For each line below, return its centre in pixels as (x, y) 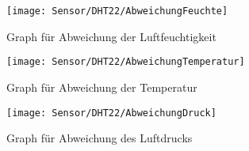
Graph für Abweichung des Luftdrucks (100, 138)
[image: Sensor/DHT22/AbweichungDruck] (111, 113)
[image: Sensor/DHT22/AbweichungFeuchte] (117, 11)
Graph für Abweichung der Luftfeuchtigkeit (111, 36)
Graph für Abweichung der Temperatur (102, 87)
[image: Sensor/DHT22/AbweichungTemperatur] (126, 62)
